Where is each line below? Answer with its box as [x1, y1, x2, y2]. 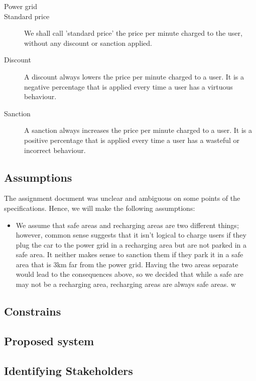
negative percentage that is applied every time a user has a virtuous [24, 81, 233, 92]
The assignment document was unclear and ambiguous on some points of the [4, 193, 240, 203]
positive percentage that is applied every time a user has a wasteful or [24, 134, 240, 145]
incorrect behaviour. [24, 144, 86, 155]
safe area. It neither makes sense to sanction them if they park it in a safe [16, 249, 243, 260]
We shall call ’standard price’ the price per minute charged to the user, [24, 28, 242, 38]
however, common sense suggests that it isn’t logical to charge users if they [16, 230, 246, 240]
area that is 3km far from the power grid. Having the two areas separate [16, 259, 238, 269]
